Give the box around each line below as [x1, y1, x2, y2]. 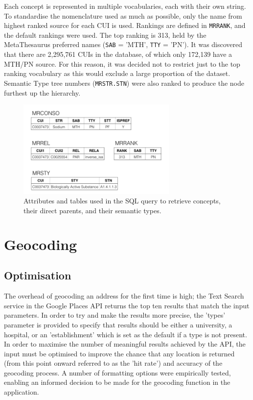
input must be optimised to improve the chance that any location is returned [4, 348, 235, 358]
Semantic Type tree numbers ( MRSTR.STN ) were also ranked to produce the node [4, 77, 244, 88]
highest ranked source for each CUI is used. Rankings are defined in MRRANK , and [4, 20, 246, 30]
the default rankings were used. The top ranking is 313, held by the [4, 29, 207, 40]
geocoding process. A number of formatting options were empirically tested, [4, 367, 231, 377]
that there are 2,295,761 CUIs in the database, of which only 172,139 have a [4, 49, 232, 59]
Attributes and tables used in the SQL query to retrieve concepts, [23, 196, 221, 206]
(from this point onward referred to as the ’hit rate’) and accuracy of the [4, 358, 223, 368]
